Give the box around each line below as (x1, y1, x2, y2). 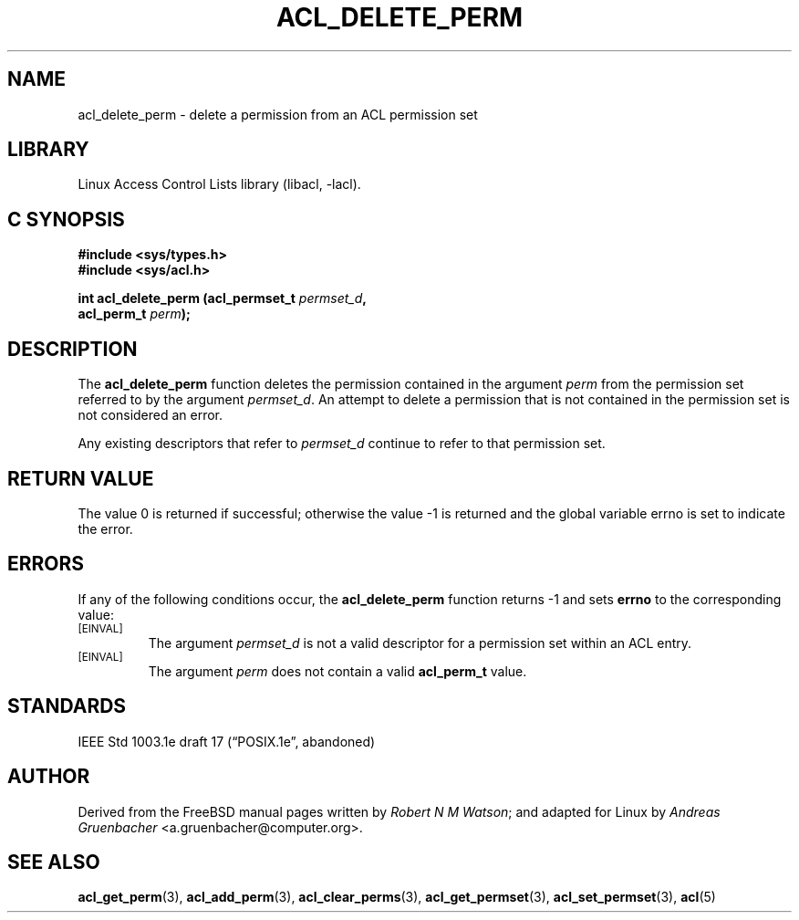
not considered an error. (78, 407, 223, 423)
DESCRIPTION (7, 337, 138, 361)
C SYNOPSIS (7, 207, 125, 231)
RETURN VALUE (7, 466, 154, 490)
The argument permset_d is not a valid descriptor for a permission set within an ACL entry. (148, 634, 692, 651)
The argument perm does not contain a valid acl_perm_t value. (148, 663, 527, 679)
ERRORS (7, 552, 85, 576)
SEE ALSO (7, 850, 100, 873)
